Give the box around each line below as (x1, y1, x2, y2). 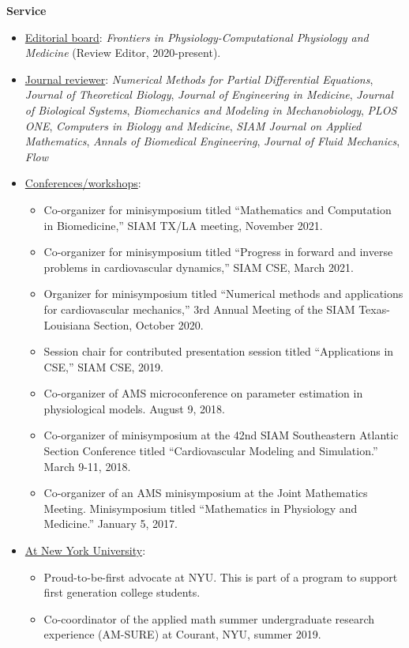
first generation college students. (43, 584, 201, 601)
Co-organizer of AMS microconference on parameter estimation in (43, 385, 363, 401)
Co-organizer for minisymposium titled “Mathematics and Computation (43, 201, 392, 217)
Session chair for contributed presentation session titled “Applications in (43, 343, 394, 360)
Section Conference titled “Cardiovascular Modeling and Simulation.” (43, 443, 378, 459)
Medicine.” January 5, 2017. (43, 515, 178, 532)
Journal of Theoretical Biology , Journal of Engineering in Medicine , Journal (24, 86, 393, 103)
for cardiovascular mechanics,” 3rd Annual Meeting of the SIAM (43, 300, 355, 317)
